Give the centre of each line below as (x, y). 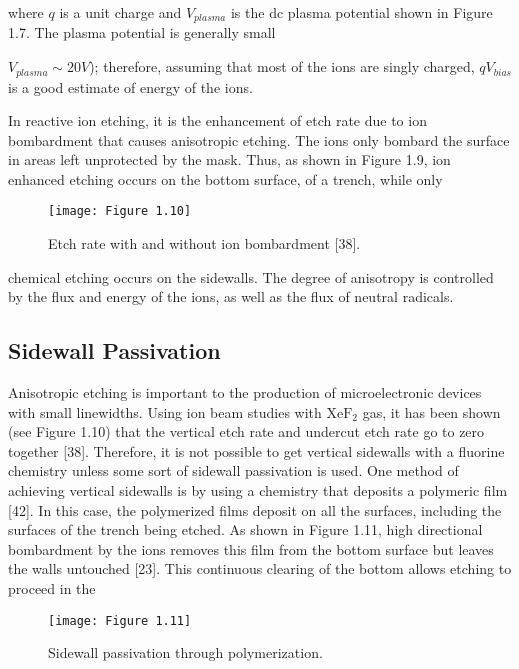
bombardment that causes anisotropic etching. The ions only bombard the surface (259, 139)
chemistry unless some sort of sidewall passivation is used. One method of (233, 470)
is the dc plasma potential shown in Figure (361, 12)
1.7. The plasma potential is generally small (142, 32)
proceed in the (52, 588)
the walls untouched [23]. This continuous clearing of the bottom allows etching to (260, 568)
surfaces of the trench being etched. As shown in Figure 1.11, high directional (245, 529)
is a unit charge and (120, 12)
